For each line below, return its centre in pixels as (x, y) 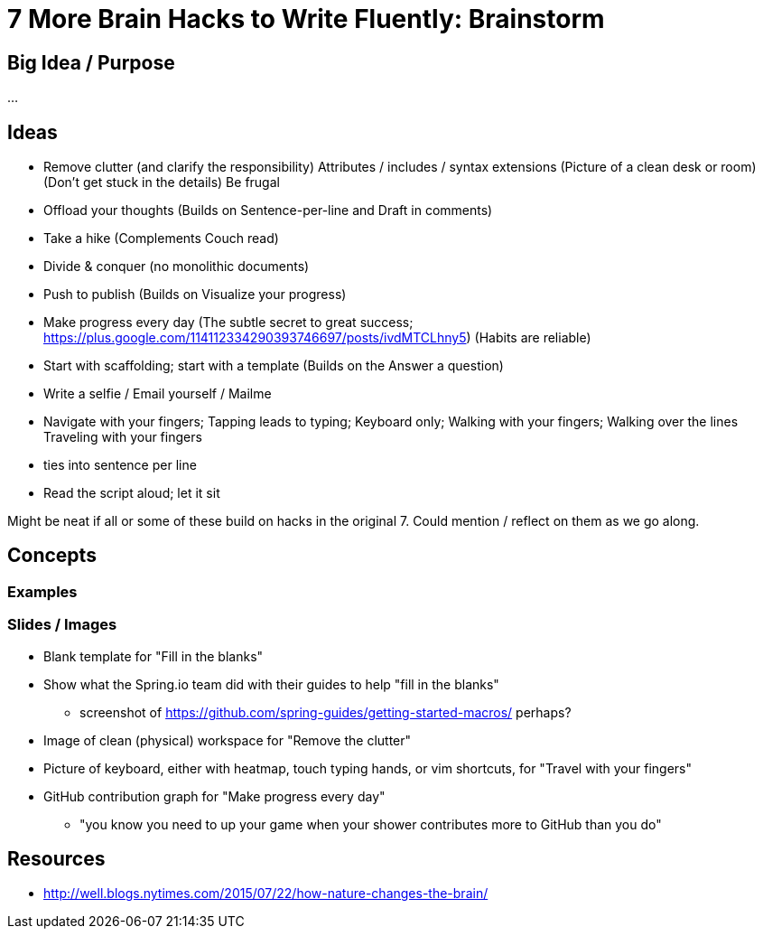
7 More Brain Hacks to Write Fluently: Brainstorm (306, 19)
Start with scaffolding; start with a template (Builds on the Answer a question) (274, 366)
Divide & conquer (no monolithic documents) (177, 267)
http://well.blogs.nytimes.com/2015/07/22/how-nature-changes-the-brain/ (266, 894)
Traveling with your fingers (123, 437)
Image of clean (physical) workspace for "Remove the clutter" (228, 740)
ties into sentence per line (120, 465)
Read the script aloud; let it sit (132, 493)
